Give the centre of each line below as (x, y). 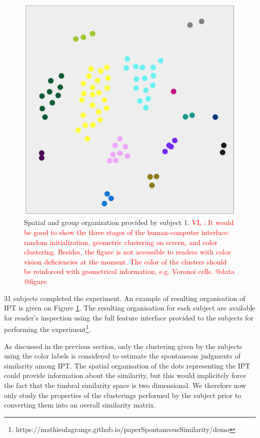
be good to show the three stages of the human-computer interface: (127, 232)
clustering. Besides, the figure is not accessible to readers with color (127, 252)
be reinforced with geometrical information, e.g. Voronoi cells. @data (129, 271)
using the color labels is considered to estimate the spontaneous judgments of (122, 356)
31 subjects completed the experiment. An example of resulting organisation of (125, 298)
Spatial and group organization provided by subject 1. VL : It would (129, 222)
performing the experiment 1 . (47, 328)
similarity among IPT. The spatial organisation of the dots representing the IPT (127, 365)
